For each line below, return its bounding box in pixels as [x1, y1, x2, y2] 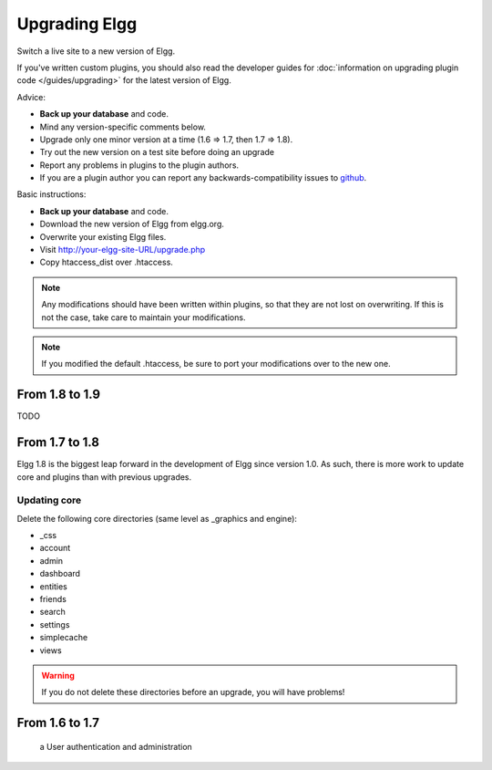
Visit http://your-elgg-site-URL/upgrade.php [39, 245, 206, 255]
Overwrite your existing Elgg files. [39, 231, 167, 242]
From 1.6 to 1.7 [16, 715, 100, 731]
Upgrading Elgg [16, 14, 138, 34]
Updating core [16, 494, 82, 506]
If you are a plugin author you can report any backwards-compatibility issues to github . [39, 172, 367, 183]
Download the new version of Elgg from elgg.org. [39, 219, 225, 230]
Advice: [16, 91, 46, 102]
